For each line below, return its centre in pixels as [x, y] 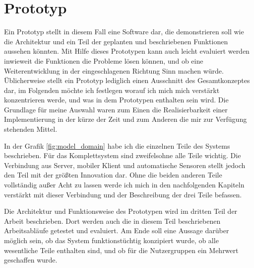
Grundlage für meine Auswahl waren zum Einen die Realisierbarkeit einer [116, 109]
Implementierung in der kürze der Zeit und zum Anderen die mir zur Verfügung [126, 119]
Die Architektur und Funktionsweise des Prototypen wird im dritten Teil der [121, 211]
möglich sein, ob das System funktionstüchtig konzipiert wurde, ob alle [111, 240]
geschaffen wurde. [31, 260]
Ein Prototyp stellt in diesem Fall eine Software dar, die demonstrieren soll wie [124, 32]
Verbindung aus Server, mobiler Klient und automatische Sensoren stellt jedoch [125, 165]
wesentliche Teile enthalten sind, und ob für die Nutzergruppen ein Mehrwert [121, 250]
